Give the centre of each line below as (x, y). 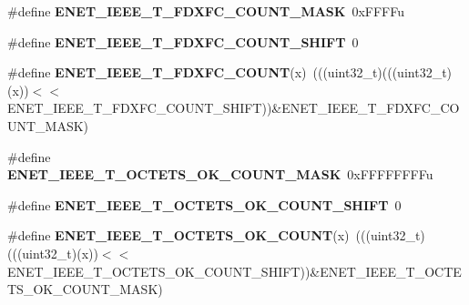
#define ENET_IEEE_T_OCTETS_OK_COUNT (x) (178, 235)
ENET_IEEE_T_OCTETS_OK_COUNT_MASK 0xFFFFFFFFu (220, 174)
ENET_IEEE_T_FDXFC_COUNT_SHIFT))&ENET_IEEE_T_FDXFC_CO (234, 108)
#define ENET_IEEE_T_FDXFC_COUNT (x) (157, 72)
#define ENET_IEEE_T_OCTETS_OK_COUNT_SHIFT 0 (204, 204)
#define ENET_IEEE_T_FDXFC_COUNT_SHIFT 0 (183, 41)
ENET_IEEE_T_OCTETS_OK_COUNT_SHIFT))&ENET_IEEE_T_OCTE (234, 271)
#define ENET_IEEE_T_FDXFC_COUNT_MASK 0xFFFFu (206, 11)
